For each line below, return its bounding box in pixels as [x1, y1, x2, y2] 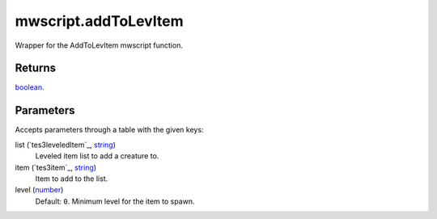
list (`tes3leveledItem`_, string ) [15, 140, 117, 150]
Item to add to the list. [35, 174, 108, 183]
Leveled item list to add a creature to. [35, 151, 159, 161]
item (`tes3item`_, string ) [15, 162, 97, 172]
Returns [15, 61, 57, 75]
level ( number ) [15, 185, 64, 195]
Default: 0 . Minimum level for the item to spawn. [35, 196, 195, 206]
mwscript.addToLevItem [15, 12, 184, 30]
